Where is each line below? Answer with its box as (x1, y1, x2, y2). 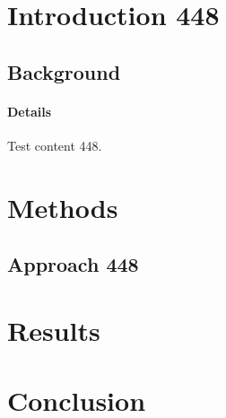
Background (7, 57, 121, 85)
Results (7, 311, 100, 348)
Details (7, 101, 52, 120)
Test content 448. (7, 135, 102, 154)
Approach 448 (7, 250, 139, 278)
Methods (7, 188, 118, 225)
